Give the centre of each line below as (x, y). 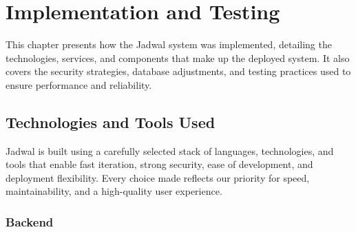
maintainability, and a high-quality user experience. (114, 191)
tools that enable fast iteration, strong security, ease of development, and (159, 164)
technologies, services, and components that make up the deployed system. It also (178, 57)
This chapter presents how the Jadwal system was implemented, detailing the (169, 44)
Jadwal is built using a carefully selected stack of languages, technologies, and (170, 150)
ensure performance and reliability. (79, 84)
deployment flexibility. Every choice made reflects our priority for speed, (158, 177)
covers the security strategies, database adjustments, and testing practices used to (178, 71)
